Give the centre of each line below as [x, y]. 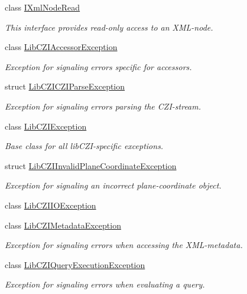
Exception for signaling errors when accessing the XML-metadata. [124, 245]
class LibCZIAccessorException [61, 47]
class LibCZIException [46, 126]
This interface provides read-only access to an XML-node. [109, 27]
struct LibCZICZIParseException [65, 86]
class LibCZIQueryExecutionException [75, 264]
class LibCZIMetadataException [63, 225]
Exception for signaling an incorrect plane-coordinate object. [113, 185]
